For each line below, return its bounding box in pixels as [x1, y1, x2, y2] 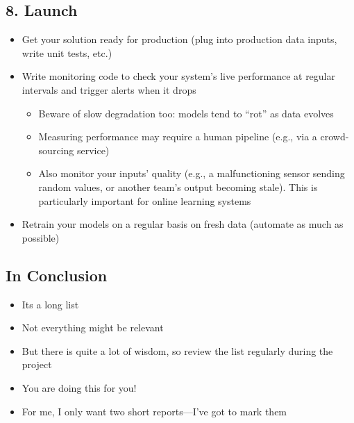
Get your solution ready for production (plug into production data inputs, [22, 32, 337, 47]
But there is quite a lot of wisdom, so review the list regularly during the [22, 343, 333, 358]
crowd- [320, 129, 349, 144]
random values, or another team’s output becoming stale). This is [38, 179, 318, 194]
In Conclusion [6, 264, 108, 285]
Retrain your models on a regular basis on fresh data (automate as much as [22, 217, 344, 231]
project [22, 357, 52, 372]
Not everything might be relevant [22, 320, 164, 335]
